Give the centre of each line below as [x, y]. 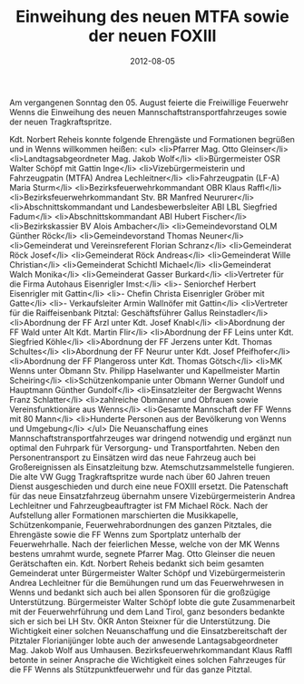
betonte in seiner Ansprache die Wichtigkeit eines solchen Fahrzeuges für [147, 660]
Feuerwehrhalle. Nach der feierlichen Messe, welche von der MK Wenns [145, 544]
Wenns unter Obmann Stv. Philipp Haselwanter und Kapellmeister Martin [145, 370]
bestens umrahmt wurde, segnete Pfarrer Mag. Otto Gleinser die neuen [142, 553]
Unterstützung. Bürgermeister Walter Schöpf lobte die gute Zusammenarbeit [152, 601]
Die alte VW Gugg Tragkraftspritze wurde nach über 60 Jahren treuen [140, 476]
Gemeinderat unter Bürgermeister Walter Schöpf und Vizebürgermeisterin [147, 572]
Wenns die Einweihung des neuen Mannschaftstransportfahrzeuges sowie [148, 112]
